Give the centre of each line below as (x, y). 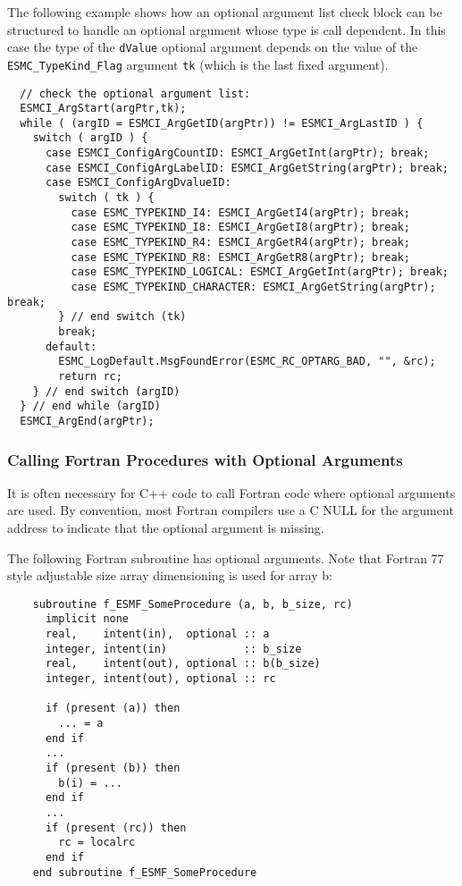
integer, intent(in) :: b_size (173, 649)
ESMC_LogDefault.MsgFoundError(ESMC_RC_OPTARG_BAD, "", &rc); (247, 362)
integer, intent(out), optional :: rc (160, 679)
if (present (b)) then (113, 768)
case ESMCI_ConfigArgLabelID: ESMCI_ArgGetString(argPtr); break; (247, 168)
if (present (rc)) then (116, 827)
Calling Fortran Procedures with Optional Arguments (205, 459)
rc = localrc (97, 843)
